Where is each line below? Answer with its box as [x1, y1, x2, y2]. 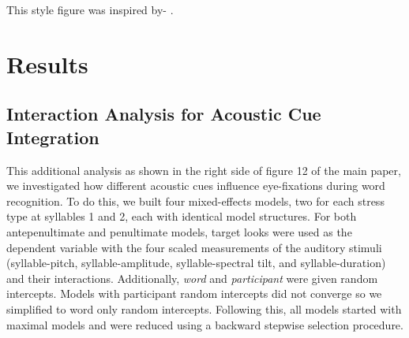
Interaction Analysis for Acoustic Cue [6, 102, 321, 126]
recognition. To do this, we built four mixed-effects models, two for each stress [6, 192, 385, 209]
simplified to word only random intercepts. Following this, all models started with [6, 300, 402, 317]
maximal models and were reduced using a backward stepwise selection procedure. [6, 316, 403, 332]
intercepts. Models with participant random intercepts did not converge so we [6, 285, 382, 302]
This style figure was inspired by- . [6, 2, 174, 17]
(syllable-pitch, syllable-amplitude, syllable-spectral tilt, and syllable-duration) [6, 254, 386, 271]
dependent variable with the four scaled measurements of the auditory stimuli [6, 239, 382, 255]
